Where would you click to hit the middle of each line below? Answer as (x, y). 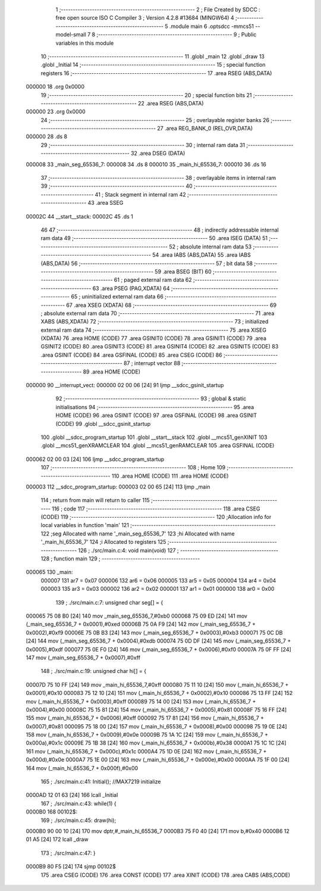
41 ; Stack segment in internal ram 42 (141, 194)
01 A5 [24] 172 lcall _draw (57, 839)
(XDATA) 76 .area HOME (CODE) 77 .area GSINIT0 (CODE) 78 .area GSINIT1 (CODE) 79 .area (154, 338)
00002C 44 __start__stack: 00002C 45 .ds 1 (80, 216)
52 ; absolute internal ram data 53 (210, 247)
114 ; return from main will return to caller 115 (95, 500)
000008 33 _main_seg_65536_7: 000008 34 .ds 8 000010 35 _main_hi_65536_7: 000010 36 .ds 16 (146, 164)
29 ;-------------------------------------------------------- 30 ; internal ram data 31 (143, 145)
